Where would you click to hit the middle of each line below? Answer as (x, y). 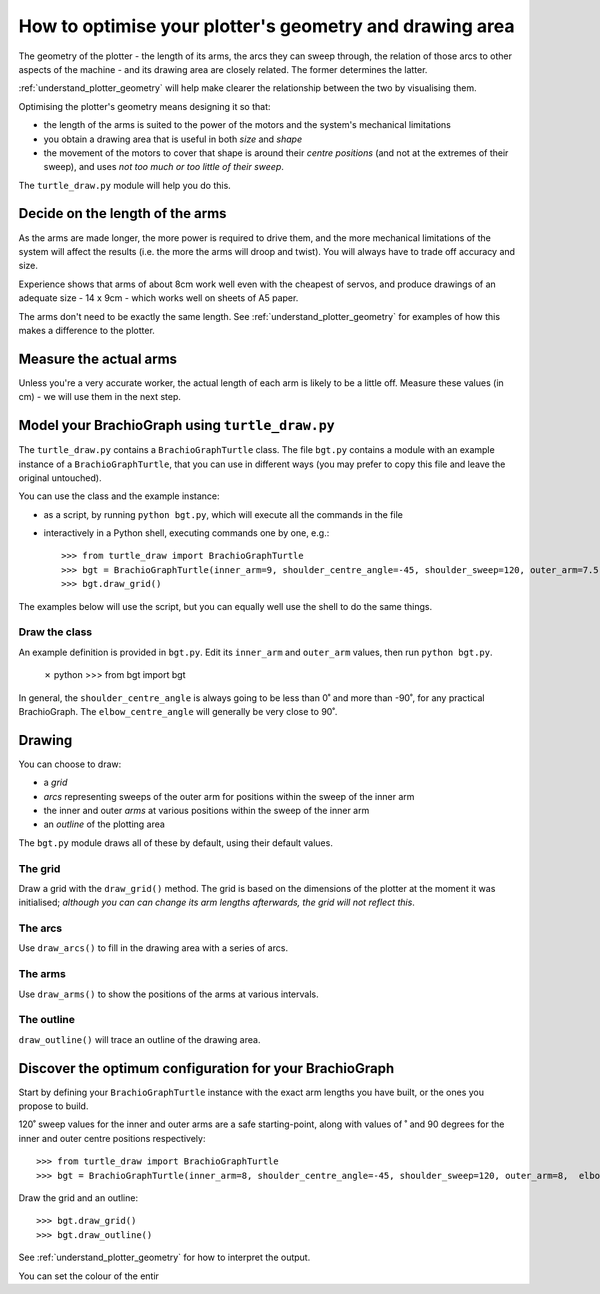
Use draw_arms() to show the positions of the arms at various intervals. (168, 994)
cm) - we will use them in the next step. (100, 397)
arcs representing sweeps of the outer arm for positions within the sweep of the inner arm (229, 796)
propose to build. (53, 1106)
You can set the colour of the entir (89, 1276)
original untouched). (60, 477)
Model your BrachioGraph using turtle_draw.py (176, 425)
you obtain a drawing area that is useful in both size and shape (173, 139)
